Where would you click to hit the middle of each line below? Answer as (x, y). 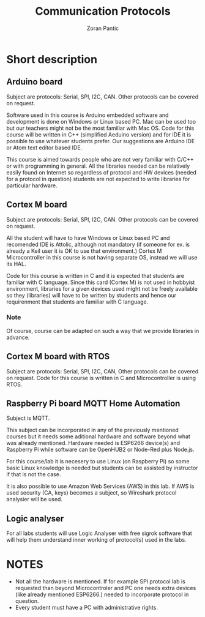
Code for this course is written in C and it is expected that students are (95, 275)
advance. (18, 337)
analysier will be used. (35, 499)
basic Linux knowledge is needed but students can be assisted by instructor (102, 468)
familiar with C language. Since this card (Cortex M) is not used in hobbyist (101, 282)
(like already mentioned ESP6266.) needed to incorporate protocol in (102, 594)
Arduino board (35, 82)
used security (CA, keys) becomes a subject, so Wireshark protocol (91, 493)
